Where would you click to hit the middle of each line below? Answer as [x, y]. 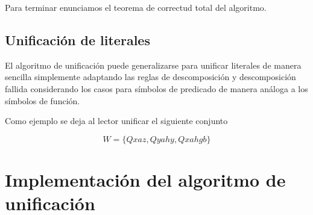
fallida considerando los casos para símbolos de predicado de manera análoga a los [156, 88]
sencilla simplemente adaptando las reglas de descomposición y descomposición [150, 77]
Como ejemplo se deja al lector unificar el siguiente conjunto [116, 121]
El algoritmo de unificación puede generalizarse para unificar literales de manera [153, 65]
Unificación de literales [77, 39]
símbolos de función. [43, 100]
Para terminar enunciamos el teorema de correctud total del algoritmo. [136, 7]
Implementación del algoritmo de [145, 179]
